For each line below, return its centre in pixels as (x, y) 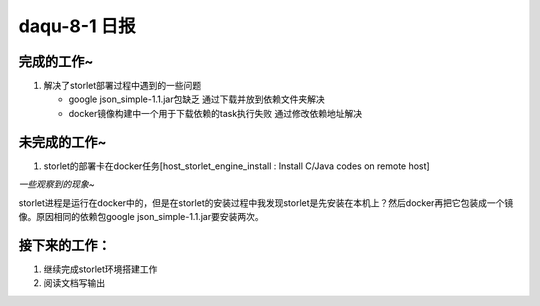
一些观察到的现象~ (56, 184)
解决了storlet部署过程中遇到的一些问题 (122, 86)
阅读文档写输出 (74, 283)
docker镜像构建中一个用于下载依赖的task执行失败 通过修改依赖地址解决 (215, 113)
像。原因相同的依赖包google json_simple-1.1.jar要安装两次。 (141, 216)
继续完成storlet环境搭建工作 (100, 269)
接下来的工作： (64, 245)
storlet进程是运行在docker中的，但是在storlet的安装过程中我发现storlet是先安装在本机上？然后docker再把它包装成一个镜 (266, 202)
